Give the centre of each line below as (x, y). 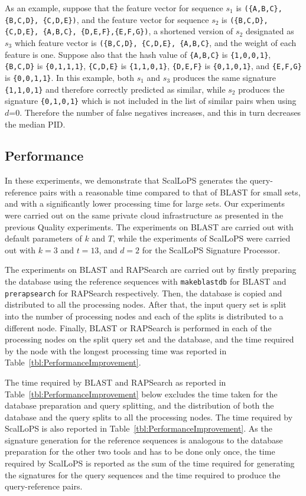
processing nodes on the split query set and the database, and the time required (149, 339)
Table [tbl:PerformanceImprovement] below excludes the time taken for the (141, 394)
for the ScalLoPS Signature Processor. (211, 249)
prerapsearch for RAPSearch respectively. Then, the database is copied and (144, 293)
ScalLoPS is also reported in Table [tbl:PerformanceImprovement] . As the (139, 428)
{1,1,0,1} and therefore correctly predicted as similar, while (115, 89)
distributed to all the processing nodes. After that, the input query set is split (146, 304)
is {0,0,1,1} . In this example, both (69, 77)
